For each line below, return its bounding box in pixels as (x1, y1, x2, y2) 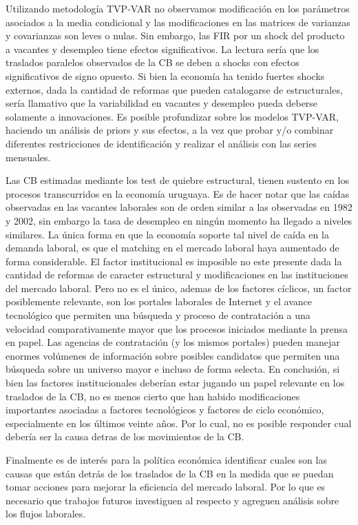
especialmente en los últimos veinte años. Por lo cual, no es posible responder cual (6, 415, 352, 430)
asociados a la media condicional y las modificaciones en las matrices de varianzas (6, 14, 350, 29)
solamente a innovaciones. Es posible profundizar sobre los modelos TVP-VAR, (6, 109, 339, 123)
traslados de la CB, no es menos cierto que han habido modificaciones (6, 389, 300, 403)
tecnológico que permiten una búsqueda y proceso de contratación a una (6, 308, 310, 322)
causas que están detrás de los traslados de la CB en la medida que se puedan (6, 466, 334, 480)
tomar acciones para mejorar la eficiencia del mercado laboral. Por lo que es (6, 480, 326, 494)
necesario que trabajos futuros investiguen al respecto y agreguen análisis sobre (6, 493, 339, 507)
